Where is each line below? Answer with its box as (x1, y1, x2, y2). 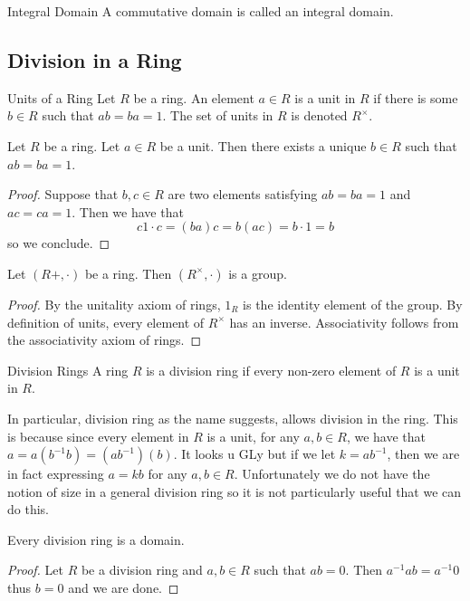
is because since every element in (7, 426, 189, 445)
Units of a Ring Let (7, 88, 116, 107)
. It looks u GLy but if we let (173, 444, 336, 463)
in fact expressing (7, 464, 104, 483)
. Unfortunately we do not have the (234, 464, 430, 483)
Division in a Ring (7, 45, 182, 73)
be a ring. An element (133, 88, 254, 107)
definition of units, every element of (7, 312, 205, 331)
